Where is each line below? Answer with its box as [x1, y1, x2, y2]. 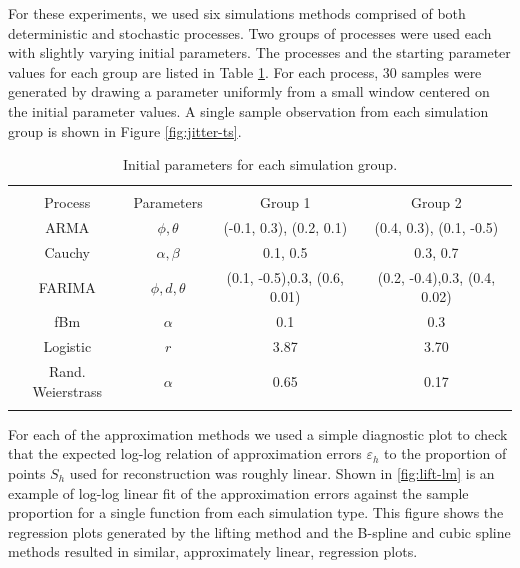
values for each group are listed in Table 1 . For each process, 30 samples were [8, 61, 482, 82]
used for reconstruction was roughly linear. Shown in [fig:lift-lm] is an [69, 463, 495, 484]
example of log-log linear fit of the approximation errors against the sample [8, 482, 469, 503]
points [8, 463, 46, 484]
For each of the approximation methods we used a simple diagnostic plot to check [8, 423, 508, 444]
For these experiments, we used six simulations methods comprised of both [8, 3, 466, 23]
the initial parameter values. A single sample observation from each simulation [8, 100, 489, 121]
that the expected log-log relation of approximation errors [8, 443, 362, 464]
